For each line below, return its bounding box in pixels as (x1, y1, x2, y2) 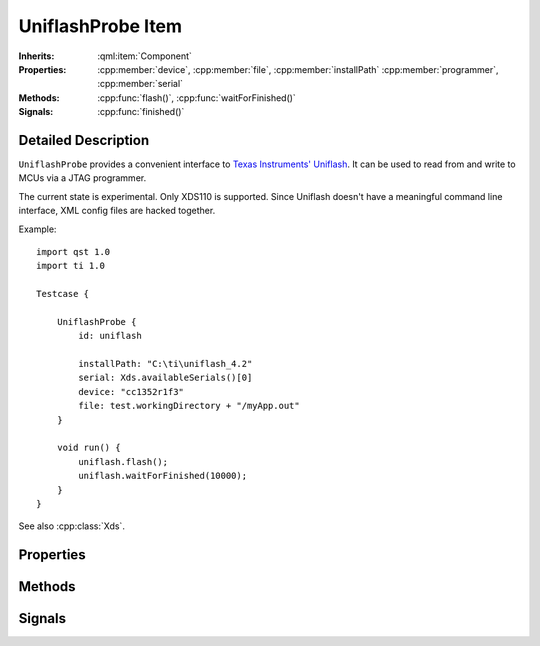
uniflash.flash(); (78, 456, 169, 467)
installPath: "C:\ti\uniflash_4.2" (78, 358, 253, 370)
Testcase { (36, 288, 90, 300)
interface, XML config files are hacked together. (18, 205, 216, 217)
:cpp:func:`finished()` (97, 106, 185, 118)
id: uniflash (78, 330, 142, 342)
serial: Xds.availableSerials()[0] (78, 372, 253, 384)
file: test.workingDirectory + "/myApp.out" (78, 400, 300, 412)
